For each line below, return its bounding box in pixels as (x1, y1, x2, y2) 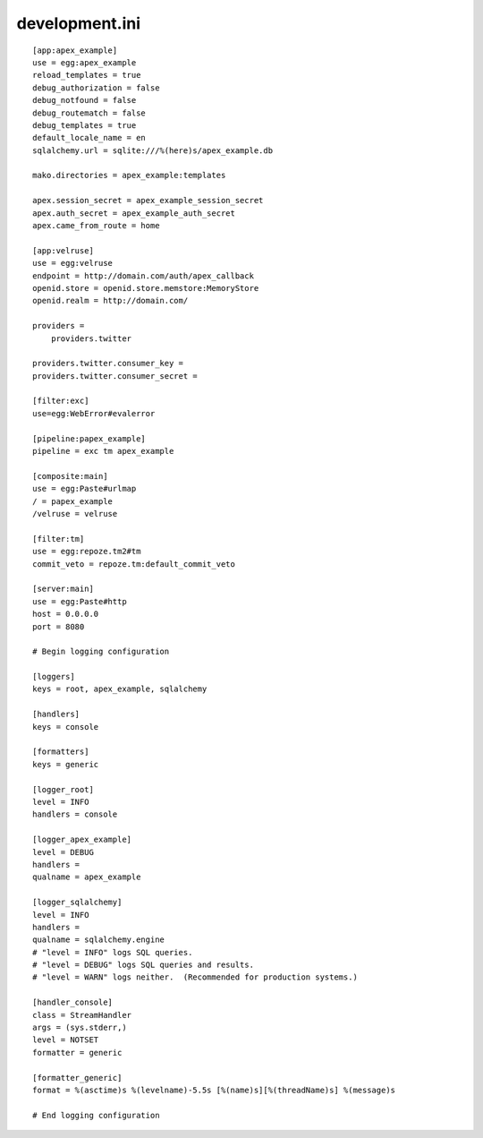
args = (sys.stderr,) (32, 1022, 127, 1033)
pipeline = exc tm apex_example (32, 446, 174, 457)
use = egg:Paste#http (32, 596, 127, 606)
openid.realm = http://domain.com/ (32, 295, 189, 306)
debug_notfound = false (32, 95, 137, 106)
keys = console (32, 722, 99, 732)
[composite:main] (32, 471, 108, 481)
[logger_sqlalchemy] (32, 897, 123, 908)
